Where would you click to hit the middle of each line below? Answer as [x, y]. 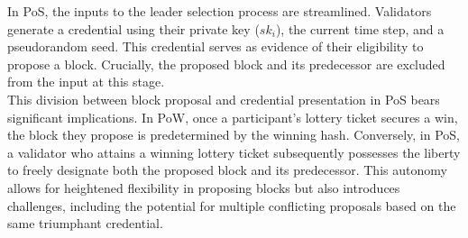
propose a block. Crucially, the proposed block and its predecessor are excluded [226, 64]
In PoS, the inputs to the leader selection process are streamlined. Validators [220, 11]
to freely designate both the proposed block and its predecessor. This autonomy [227, 170]
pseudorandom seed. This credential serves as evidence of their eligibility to [216, 46]
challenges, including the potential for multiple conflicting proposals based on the [232, 205]
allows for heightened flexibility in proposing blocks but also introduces [204, 187]
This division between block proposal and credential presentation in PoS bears [224, 99]
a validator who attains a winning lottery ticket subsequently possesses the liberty [234, 152]
